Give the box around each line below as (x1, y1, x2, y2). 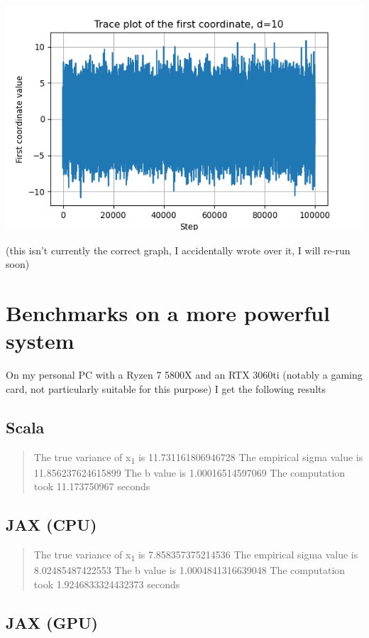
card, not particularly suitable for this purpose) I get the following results (6, 381, 326, 396)
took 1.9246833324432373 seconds (33, 576, 180, 591)
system (6, 326, 75, 355)
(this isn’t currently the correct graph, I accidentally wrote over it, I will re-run (6, 242, 351, 257)
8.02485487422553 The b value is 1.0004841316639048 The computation (33, 563, 346, 578)
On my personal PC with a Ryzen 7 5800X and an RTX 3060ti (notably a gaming (6, 367, 363, 382)
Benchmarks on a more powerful (6, 298, 330, 328)
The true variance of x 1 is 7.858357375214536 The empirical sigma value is (33, 547, 358, 563)
